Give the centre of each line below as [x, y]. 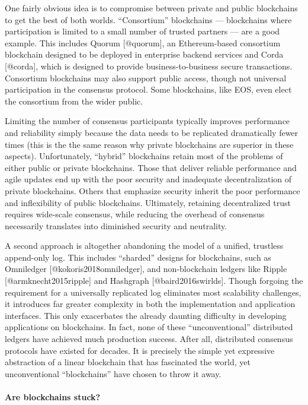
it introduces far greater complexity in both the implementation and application [150, 304]
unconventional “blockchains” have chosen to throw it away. [113, 373]
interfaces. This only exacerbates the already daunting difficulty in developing [146, 315]
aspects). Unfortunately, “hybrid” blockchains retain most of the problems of [144, 156]
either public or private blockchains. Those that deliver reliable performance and [151, 167]
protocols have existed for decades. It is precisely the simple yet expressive [140, 350]
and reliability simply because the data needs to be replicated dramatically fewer [152, 132]
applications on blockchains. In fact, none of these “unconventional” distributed [149, 327]
